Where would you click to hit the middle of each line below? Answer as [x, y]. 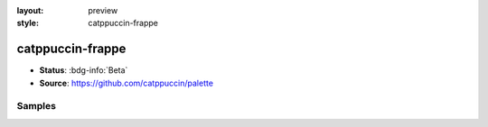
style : [28, 23]
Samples [36, 106]
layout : [30, 10]
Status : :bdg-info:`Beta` [84, 70]
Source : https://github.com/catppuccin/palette [127, 83]
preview [103, 10]
